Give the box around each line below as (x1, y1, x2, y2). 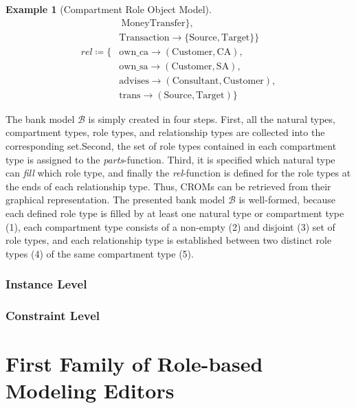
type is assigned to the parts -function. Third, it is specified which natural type (5, 152, 335, 166)
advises (119, 76, 149, 86)
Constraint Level (5, 307, 100, 324)
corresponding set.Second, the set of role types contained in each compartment (5, 138, 337, 152)
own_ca (119, 47, 149, 57)
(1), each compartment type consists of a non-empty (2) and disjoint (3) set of (5, 219, 335, 234)
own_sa (119, 61, 148, 71)
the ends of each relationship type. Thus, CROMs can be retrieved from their (5, 179, 331, 193)
